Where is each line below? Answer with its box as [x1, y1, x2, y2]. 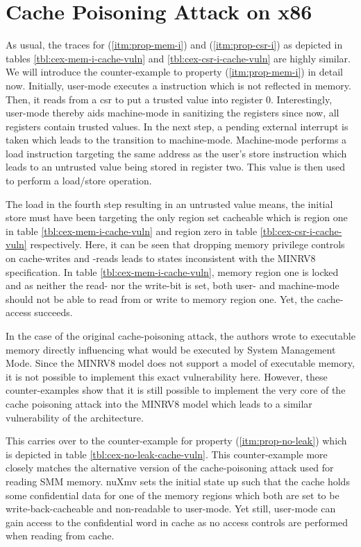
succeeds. [34, 305, 73, 320]
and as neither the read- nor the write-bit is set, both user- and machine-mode [6, 278, 339, 293]
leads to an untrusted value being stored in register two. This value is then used [6, 159, 346, 174]
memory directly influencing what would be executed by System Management [6, 342, 336, 356]
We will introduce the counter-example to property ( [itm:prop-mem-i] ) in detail [6, 64, 343, 79]
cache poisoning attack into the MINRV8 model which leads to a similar [6, 396, 312, 410]
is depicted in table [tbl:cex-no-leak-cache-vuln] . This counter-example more [6, 446, 328, 461]
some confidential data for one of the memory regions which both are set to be [6, 487, 339, 502]
